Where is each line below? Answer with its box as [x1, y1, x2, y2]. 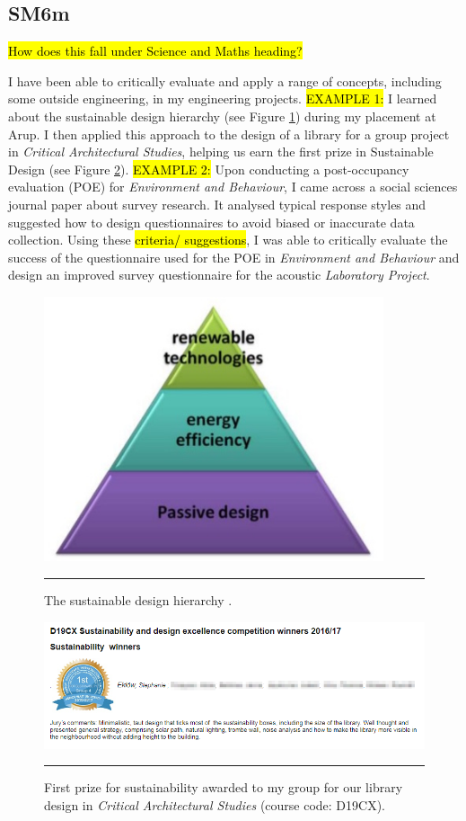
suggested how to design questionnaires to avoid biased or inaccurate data [8, 212, 415, 231]
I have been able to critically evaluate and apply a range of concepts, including [8, 71, 442, 90]
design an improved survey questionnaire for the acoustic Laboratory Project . [8, 265, 430, 284]
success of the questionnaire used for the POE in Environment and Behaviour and [8, 247, 460, 266]
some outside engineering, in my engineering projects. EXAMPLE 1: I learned [8, 89, 437, 108]
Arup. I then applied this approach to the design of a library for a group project [8, 124, 450, 143]
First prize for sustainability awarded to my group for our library [44, 778, 403, 797]
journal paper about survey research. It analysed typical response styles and [8, 194, 426, 213]
